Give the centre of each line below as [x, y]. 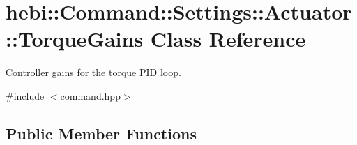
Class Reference [228, 39]
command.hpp [90, 95]
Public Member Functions [101, 133]
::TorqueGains [75, 39]
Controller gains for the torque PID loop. [93, 72]
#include [25, 95]
